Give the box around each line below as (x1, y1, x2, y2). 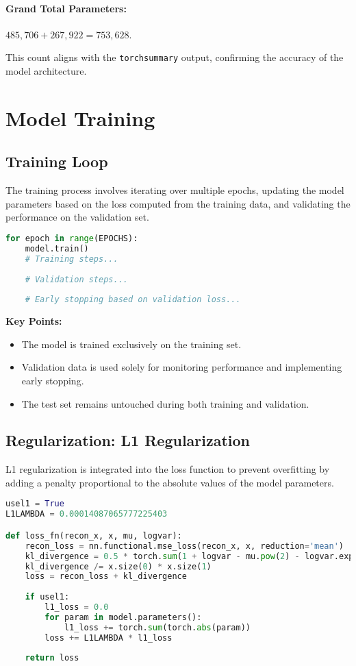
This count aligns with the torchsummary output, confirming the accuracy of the (5, 50, 344, 64)
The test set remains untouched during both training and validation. (21, 396, 309, 410)
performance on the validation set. (5, 210, 149, 224)
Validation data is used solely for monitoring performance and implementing (21, 360, 342, 374)
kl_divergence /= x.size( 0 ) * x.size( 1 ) (25, 561, 212, 571)
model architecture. (5, 64, 87, 78)
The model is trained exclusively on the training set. (21, 336, 242, 351)
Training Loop (5, 151, 108, 172)
